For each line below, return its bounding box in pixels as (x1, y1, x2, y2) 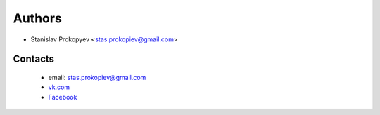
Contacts (13, 53, 55, 65)
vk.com (48, 83, 70, 91)
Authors (13, 11, 63, 26)
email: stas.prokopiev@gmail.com (48, 73, 146, 81)
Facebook (48, 93, 77, 101)
